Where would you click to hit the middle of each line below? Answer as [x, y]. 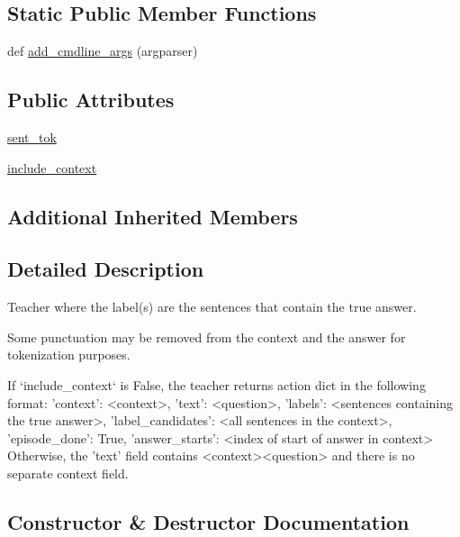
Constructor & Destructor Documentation [208, 521]
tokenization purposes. [69, 355]
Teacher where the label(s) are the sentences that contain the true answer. [212, 307]
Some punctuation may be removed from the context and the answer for [207, 337]
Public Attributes [91, 100]
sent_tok [32, 137]
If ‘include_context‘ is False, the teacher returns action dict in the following [216, 384]
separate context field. [68, 473]
